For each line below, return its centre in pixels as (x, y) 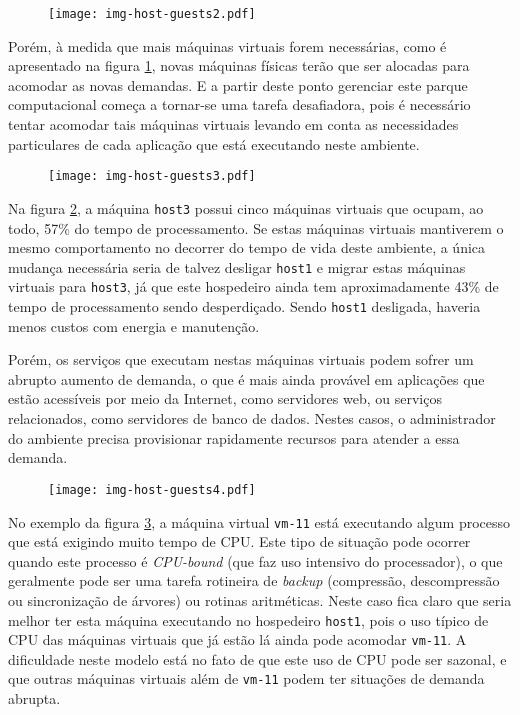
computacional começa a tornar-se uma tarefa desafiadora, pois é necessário (239, 104)
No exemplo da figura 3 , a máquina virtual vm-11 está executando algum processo (259, 521)
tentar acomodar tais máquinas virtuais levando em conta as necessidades (233, 124)
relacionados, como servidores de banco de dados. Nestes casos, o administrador (252, 418)
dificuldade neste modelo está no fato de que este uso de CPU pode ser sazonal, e (257, 658)
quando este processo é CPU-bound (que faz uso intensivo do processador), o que (255, 560)
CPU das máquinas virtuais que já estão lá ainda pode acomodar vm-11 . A (237, 639)
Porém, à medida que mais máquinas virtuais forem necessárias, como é (227, 45)
